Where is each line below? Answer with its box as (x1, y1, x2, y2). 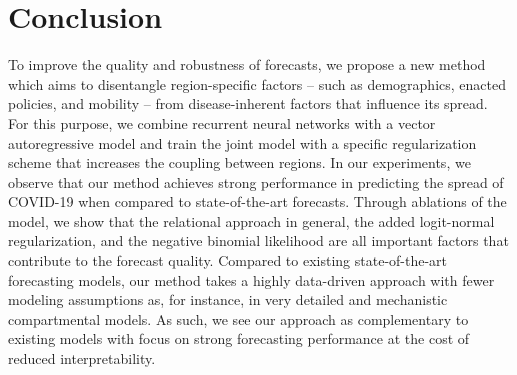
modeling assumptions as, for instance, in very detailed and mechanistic (8, 289, 448, 310)
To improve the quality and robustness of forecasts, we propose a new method (8, 54, 486, 75)
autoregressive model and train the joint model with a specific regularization (8, 132, 477, 153)
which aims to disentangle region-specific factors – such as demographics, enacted (8, 73, 506, 94)
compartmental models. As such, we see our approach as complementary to (8, 308, 469, 329)
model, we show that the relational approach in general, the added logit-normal (8, 210, 495, 231)
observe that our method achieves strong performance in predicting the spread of (8, 171, 504, 192)
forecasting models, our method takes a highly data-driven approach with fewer (8, 269, 495, 290)
